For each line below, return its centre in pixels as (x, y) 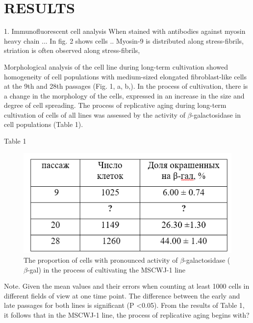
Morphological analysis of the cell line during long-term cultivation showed (116, 66)
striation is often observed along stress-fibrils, (72, 50)
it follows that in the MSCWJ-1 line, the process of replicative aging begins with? (127, 315)
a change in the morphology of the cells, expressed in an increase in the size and (124, 95)
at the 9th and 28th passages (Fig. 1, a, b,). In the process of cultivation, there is (126, 86)
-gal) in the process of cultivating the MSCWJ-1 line (106, 269)
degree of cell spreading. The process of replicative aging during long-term (115, 105)
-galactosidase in (216, 114)
